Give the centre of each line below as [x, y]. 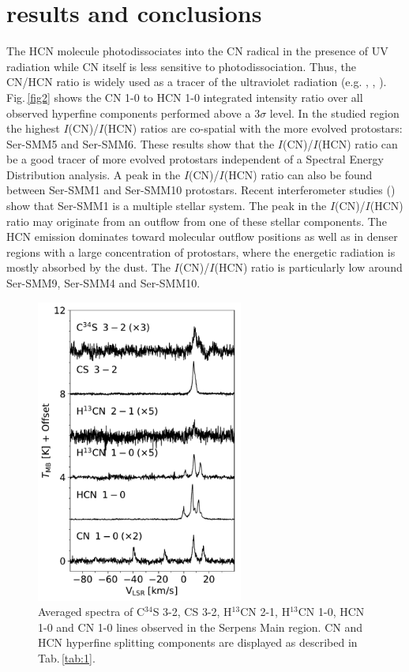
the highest [33, 128]
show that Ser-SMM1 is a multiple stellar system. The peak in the [167, 206]
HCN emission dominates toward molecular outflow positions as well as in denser [202, 237]
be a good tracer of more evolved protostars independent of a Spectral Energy [195, 159]
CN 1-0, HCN [331, 612]
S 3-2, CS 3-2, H [192, 612]
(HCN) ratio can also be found [298, 174]
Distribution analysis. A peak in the [94, 174]
